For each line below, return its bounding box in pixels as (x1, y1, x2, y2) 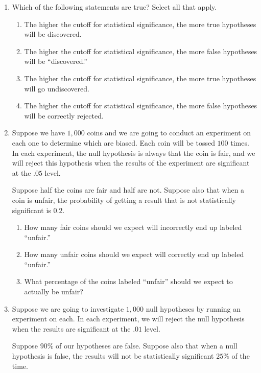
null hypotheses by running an (146, 303, 241, 314)
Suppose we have (12, 127, 65, 138)
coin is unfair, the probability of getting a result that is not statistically (12, 194, 236, 205)
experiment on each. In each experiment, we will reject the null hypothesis (12, 313, 245, 324)
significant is (12, 204, 51, 215)
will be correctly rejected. (24, 110, 104, 121)
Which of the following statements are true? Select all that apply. (12, 2, 217, 12)
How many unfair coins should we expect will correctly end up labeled (24, 249, 244, 260)
